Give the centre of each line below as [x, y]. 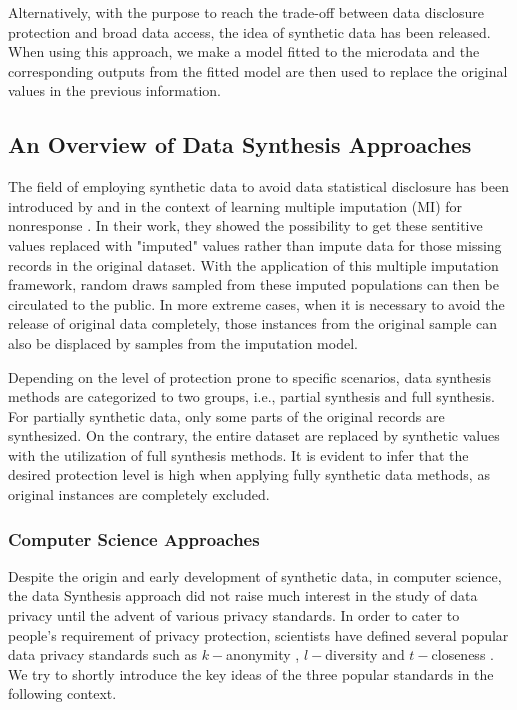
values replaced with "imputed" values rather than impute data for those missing [255, 244]
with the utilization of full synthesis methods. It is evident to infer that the [238, 454]
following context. [62, 693]
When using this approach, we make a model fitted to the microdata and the [244, 51]
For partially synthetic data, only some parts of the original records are [226, 415]
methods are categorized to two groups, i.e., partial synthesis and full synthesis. [251, 396]
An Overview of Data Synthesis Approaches [240, 144]
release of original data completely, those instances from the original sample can [252, 323]
